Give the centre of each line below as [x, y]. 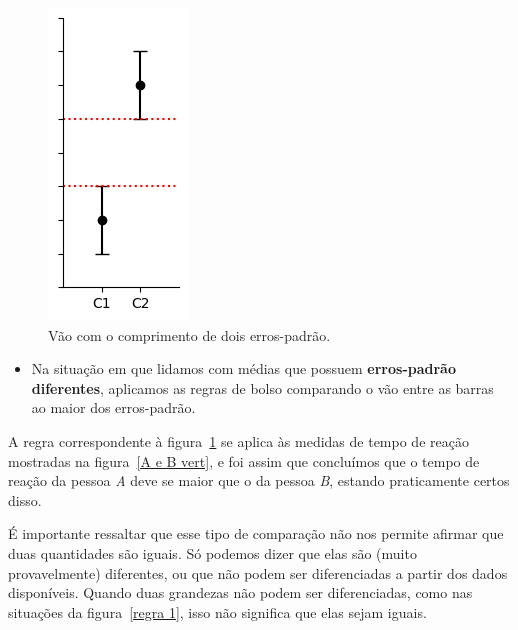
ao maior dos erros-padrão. [113, 407]
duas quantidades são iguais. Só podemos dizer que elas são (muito [212, 552]
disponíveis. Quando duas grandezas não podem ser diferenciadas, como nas [240, 592]
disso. [25, 499]
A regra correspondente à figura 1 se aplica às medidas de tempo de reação [238, 440]
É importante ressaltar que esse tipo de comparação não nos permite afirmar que [256, 533]
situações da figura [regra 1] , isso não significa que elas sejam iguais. [217, 611]
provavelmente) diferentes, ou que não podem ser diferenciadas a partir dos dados [258, 572]
